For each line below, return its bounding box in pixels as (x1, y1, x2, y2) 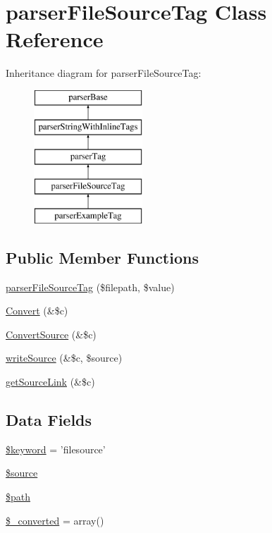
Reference (6, 25, 104, 54)
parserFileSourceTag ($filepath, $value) (6, 279, 175, 294)
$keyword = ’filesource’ (6, 441, 106, 456)
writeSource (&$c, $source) (6, 350, 123, 365)
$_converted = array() (6, 513, 104, 527)
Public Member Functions (6, 246, 199, 268)
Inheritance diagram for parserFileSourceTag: (6, 66, 202, 80)
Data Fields (6, 409, 92, 431)
